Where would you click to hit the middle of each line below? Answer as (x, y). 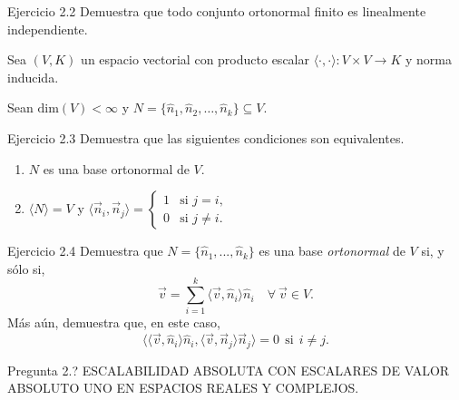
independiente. (48, 29)
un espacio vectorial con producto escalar (195, 59)
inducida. (33, 77)
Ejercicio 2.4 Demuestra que (85, 251)
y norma (429, 59)
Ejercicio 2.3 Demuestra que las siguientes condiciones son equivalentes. (206, 137)
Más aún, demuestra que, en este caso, (114, 322)
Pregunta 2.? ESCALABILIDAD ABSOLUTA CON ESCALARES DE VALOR (229, 370)
